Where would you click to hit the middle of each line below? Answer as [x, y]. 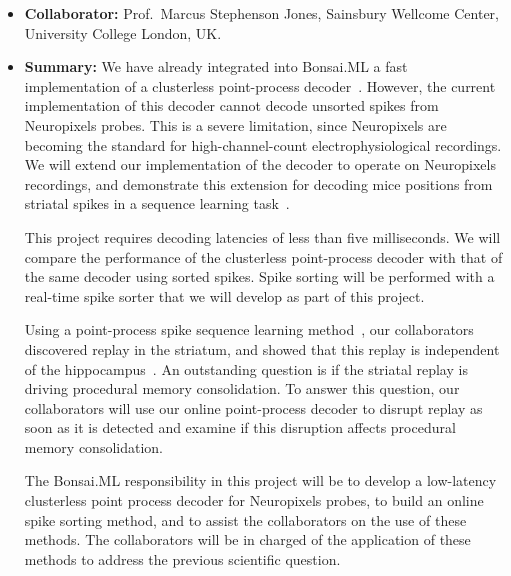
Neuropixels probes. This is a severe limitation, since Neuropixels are [235, 124]
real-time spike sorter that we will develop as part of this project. [224, 295]
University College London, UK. [123, 32]
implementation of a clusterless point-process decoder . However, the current [260, 85]
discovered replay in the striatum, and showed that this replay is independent [262, 348]
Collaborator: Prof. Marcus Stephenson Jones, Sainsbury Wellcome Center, [261, 13]
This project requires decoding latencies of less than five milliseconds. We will [262, 236]
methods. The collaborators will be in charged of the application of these [247, 539]
